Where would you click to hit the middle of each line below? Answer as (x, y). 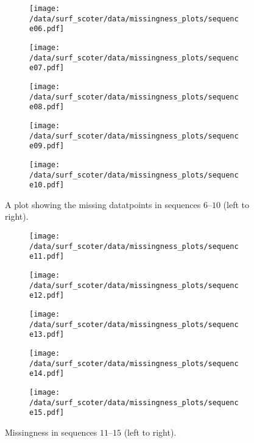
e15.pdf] (47, 413)
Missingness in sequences (51, 432)
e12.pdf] (47, 296)
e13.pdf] (47, 335)
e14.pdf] (47, 374)
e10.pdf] (47, 185)
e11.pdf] (47, 257)
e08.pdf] (47, 107)
